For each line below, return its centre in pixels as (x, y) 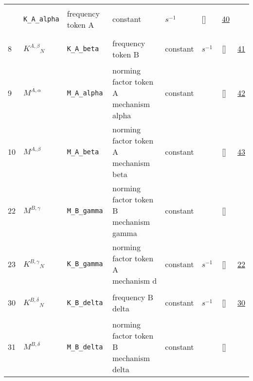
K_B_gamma (85, 264)
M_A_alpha (85, 93)
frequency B (133, 297)
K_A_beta (83, 48)
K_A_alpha (41, 19)
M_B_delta (85, 347)
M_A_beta (83, 152)
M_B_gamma (85, 210)
